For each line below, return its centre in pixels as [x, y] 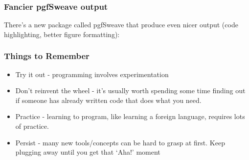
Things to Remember [47, 56]
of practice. [32, 126]
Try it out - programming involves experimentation [92, 74]
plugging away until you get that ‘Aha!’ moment [88, 152]
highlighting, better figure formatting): [62, 34]
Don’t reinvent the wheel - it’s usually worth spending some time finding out [130, 90]
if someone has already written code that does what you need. [108, 100]
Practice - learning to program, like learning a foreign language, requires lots [130, 116]
